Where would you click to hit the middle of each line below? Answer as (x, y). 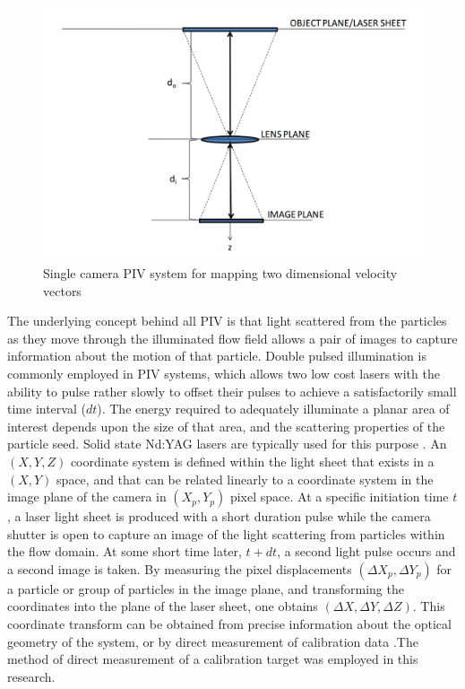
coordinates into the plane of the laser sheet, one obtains (163, 606)
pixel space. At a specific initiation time (339, 497)
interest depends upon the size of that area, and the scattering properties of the (226, 426)
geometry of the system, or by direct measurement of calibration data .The (213, 641)
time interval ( (47, 409)
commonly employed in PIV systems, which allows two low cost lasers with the (224, 373)
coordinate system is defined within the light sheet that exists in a (252, 461)
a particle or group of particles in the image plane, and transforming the (206, 588)
